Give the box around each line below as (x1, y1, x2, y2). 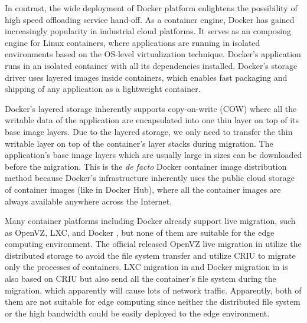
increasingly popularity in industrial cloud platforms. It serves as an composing (5, 25, 291, 37)
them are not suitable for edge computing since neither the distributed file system (5, 295, 301, 308)
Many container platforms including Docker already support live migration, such (5, 215, 296, 227)
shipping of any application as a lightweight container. (5, 83, 201, 95)
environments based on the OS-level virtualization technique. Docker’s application (5, 48, 301, 60)
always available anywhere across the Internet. (5, 195, 172, 207)
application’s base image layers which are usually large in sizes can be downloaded (5, 149, 302, 161)
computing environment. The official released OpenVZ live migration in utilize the (5, 238, 302, 250)
